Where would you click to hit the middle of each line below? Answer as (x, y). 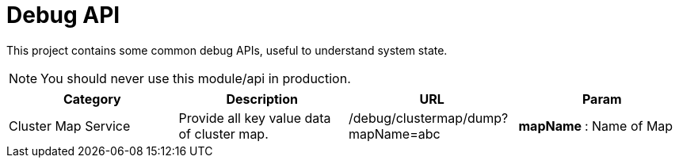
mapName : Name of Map (596, 126)
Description (262, 99)
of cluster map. (223, 133)
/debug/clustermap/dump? (429, 118)
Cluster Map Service (70, 126)
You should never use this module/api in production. (196, 78)
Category (92, 99)
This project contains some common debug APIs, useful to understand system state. (227, 50)
